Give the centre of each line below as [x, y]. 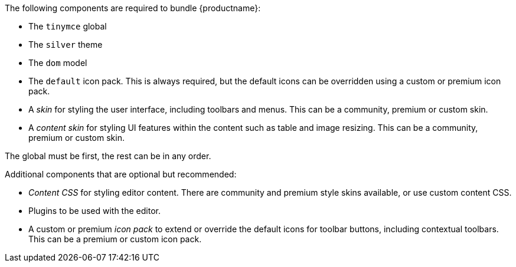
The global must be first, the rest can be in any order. [108, 156]
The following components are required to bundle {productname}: [133, 8]
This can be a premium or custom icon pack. [115, 239]
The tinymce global [68, 26]
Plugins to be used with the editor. [94, 211]
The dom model [58, 63]
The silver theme [66, 44]
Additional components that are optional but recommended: [121, 174]
